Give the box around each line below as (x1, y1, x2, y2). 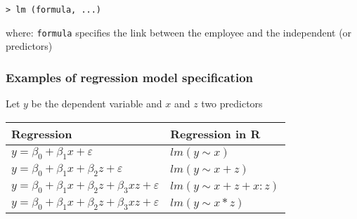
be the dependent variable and (31, 96, 162, 111)
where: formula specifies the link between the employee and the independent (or (6, 25, 352, 39)
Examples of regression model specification (6, 68, 253, 86)
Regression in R (170, 125, 261, 142)
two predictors (201, 96, 263, 111)
